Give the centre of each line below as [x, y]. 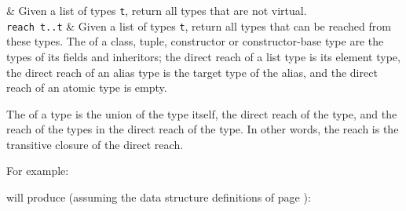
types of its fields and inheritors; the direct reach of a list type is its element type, [203, 56]
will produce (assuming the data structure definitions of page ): [159, 197]
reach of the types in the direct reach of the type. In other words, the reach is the [203, 129]
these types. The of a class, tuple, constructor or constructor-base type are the [195, 41]
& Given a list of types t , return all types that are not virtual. [157, 10]
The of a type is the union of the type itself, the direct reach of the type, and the [202, 113]
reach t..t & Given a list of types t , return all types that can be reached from [199, 25]
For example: [38, 171]
